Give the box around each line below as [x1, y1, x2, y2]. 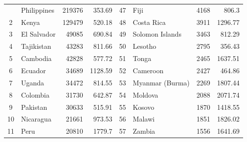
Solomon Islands [133, 29, 181, 39]
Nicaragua [21, 114, 51, 124]
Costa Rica [133, 17, 166, 27]
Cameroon [133, 65, 164, 75]
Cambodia [21, 53, 52, 63]
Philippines [21, 4, 54, 15]
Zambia [133, 126, 156, 136]
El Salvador [21, 29, 56, 39]
